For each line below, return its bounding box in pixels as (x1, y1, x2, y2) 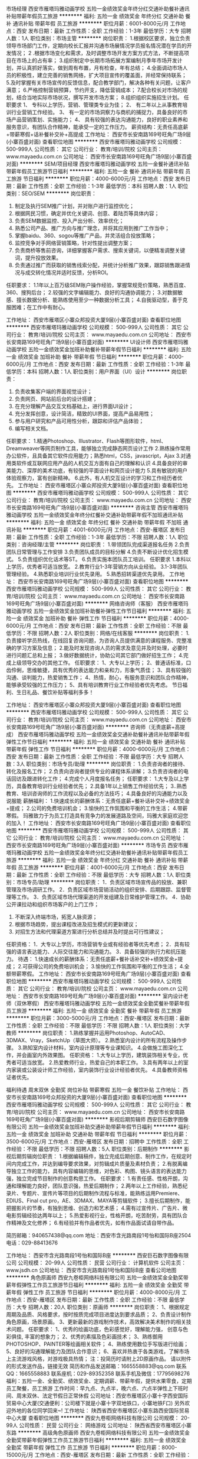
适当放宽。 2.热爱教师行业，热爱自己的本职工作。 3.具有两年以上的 (21, 1059, 184, 1066)
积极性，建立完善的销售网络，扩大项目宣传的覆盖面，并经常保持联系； (16, 72, 187, 79)
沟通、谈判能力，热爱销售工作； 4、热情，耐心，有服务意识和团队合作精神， (6, 674, 192, 681)
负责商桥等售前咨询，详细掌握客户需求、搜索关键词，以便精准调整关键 (14, 247, 186, 254)
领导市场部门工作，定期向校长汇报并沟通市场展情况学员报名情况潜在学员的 (6, 42, 187, 49)
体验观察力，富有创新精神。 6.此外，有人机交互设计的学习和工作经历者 (6, 475, 178, 481)
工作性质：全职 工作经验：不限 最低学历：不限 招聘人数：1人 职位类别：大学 (6, 1022, 190, 1029)
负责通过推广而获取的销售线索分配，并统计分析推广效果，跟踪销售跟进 (14, 262, 186, 268)
